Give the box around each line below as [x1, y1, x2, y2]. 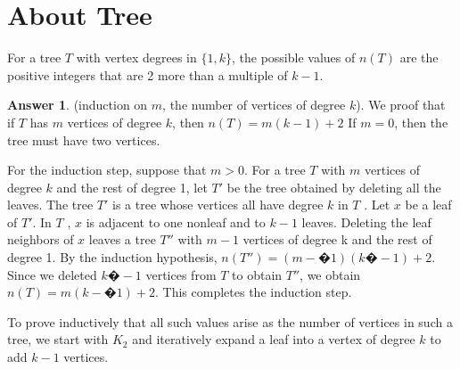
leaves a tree [88, 230, 156, 249]
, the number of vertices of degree [162, 95, 346, 114]
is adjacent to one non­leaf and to [86, 212, 266, 231]
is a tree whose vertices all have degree [112, 195, 324, 214]
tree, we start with [7, 330, 109, 348]
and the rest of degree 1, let [56, 177, 208, 196]
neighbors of [7, 230, 74, 249]
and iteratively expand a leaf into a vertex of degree [132, 330, 415, 348]
